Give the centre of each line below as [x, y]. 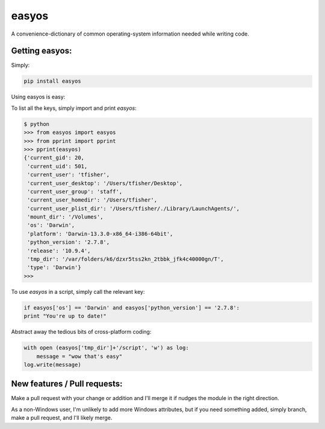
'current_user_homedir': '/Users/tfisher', [92, 200]
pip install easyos [52, 81]
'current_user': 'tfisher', [69, 175]
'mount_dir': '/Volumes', [65, 217]
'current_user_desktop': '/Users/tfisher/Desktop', [105, 183]
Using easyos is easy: [38, 97]
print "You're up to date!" [65, 316]
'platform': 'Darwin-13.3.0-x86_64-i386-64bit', [100, 234]
